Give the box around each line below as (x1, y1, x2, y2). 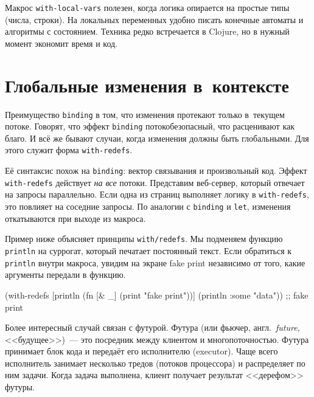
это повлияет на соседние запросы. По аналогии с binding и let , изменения (5, 200, 291, 213)
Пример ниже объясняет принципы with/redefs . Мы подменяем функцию (5, 232, 283, 245)
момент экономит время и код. (5, 36, 118, 49)
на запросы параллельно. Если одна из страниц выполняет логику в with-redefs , (5, 188, 309, 201)
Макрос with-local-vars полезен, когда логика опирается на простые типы (5, 1, 290, 13)
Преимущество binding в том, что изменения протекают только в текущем (5, 108, 285, 120)
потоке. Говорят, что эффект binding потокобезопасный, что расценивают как (5, 120, 295, 133)
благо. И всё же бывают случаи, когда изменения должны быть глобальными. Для (5, 131, 309, 144)
